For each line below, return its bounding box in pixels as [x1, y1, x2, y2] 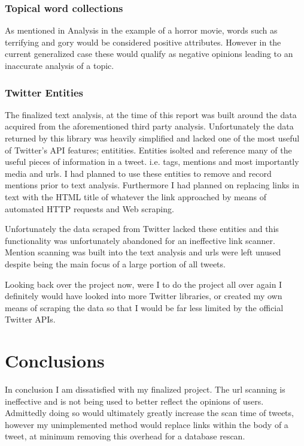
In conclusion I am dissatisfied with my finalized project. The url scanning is [5, 383, 285, 396]
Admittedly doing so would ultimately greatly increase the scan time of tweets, [5, 406, 294, 419]
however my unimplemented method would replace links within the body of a [5, 418, 288, 430]
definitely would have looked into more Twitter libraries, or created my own [5, 290, 282, 302]
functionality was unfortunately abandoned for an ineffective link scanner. [5, 234, 275, 246]
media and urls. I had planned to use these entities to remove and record [5, 167, 272, 179]
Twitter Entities [5, 85, 84, 100]
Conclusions [5, 348, 105, 373]
